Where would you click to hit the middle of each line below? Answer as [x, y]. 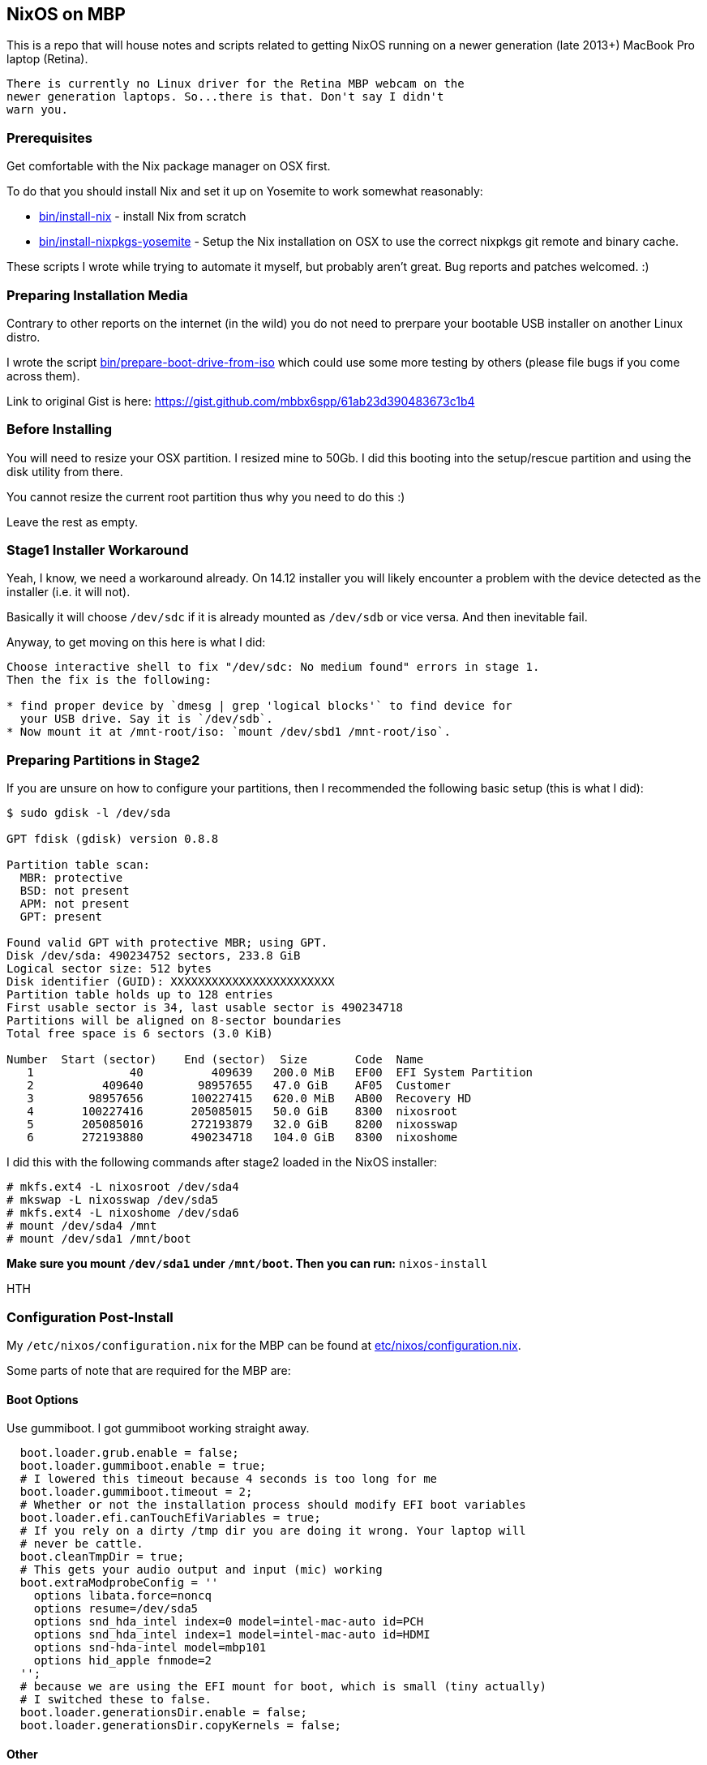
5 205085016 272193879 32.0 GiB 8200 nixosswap [242, 1125]
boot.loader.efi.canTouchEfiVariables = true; [170, 1518]
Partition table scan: [79, 865]
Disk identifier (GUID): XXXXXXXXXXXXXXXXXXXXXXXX [171, 982]
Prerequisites [49, 137]
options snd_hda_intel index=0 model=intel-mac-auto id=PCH [229, 1622]
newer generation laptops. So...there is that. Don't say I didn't [225, 97]
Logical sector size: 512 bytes [109, 969]
